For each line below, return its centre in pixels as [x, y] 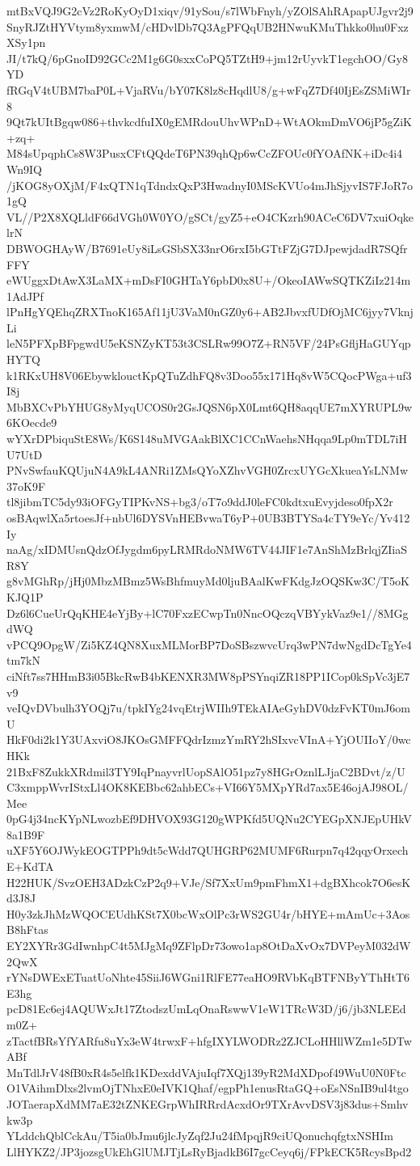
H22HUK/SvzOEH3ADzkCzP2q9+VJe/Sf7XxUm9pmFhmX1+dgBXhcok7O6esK [209, 882]
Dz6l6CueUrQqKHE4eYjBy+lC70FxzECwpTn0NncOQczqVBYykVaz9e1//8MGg [208, 613]
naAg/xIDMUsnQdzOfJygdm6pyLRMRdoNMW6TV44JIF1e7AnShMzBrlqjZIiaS [207, 549]
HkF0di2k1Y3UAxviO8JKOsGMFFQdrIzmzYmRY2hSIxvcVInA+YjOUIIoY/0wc [209, 739]
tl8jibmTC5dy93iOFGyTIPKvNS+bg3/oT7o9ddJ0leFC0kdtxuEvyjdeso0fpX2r [200, 502]
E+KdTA [30, 866]
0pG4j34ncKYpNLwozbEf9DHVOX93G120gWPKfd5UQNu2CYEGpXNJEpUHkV [209, 819]
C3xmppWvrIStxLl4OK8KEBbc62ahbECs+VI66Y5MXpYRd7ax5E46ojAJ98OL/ [208, 787]
